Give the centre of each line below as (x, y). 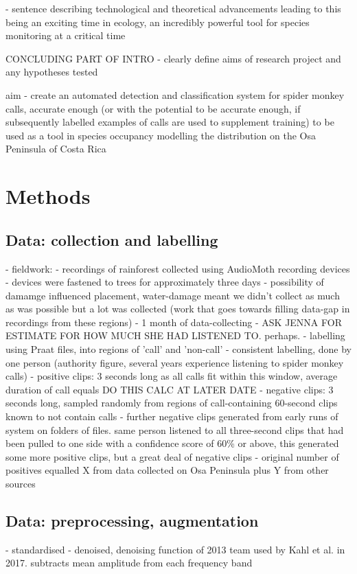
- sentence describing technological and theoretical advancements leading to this (173, 8)
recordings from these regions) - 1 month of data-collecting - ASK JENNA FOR (174, 322)
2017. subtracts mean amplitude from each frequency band (129, 563)
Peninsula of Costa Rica (56, 149)
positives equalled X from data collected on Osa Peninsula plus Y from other (167, 470)
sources (21, 484)
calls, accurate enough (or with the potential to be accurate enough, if (153, 108)
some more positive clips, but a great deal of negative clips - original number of (172, 456)
